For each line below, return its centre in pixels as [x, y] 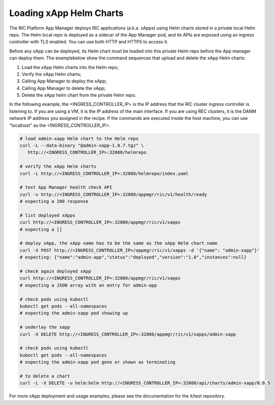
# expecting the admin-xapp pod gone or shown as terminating [97, 362]
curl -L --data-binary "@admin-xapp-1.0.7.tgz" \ [82, 146]
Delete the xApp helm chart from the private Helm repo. [79, 95]
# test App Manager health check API [66, 188]
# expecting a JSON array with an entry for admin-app [88, 285]
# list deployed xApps [47, 215]
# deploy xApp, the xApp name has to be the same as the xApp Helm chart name [118, 243]
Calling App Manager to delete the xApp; [64, 88]
